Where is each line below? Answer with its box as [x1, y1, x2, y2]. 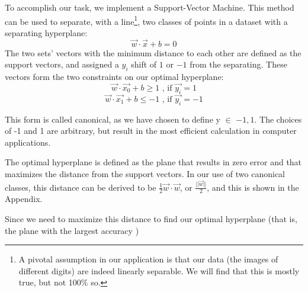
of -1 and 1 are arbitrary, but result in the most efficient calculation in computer [5, 124, 297, 137]
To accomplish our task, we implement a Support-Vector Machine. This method [5, 1, 294, 13]
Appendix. [5, 192, 43, 205]
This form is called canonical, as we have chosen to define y [5, 113, 220, 125]
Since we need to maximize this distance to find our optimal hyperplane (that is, [5, 213, 297, 224]
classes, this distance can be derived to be [5, 181, 156, 193]
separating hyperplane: [5, 26, 88, 38]
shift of [131, 58, 157, 70]
